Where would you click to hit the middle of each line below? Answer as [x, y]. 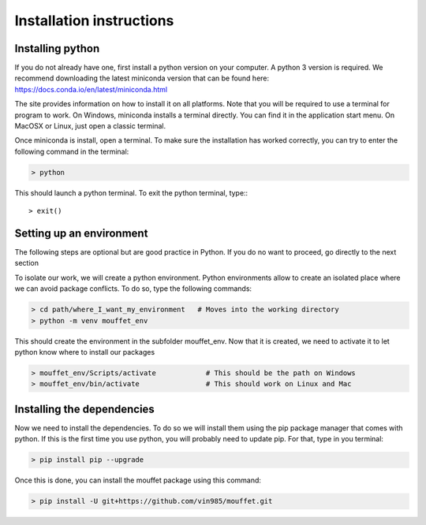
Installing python [57, 48]
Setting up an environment [81, 233]
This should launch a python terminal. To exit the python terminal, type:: [131, 192]
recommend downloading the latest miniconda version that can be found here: [142, 78]
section [27, 263]
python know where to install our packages [85, 352]
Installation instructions [94, 20]
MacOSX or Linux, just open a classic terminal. [90, 126]
